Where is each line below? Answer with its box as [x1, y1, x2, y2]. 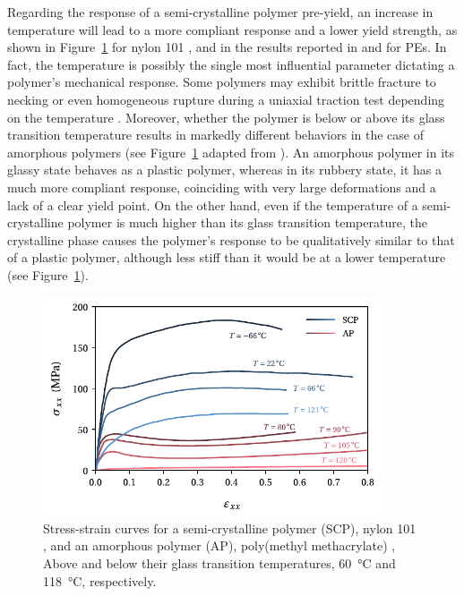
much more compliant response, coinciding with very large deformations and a [7, 177, 436, 196]
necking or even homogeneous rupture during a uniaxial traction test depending [7, 89, 445, 108]
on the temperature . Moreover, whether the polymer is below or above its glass [7, 107, 445, 126]
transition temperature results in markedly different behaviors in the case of [7, 125, 424, 144]
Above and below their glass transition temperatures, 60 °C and [43, 554, 396, 573]
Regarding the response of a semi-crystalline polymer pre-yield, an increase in [7, 3, 434, 21]
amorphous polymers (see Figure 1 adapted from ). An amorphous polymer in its [7, 142, 455, 161]
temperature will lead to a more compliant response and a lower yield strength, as [7, 20, 458, 38]
